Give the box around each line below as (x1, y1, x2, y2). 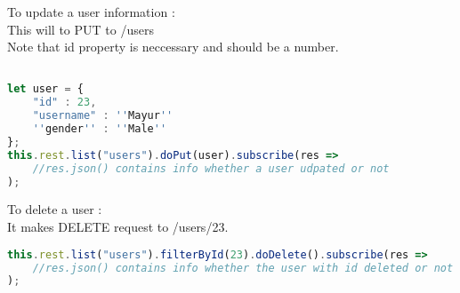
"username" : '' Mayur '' (32, 109, 174, 123)
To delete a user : (7, 200, 102, 218)
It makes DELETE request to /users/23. (7, 218, 229, 236)
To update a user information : (7, 3, 175, 20)
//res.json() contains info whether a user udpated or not (32, 162, 390, 175)
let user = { (7, 83, 84, 96)
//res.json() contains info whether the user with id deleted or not (32, 261, 454, 274)
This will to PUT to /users (7, 20, 154, 38)
